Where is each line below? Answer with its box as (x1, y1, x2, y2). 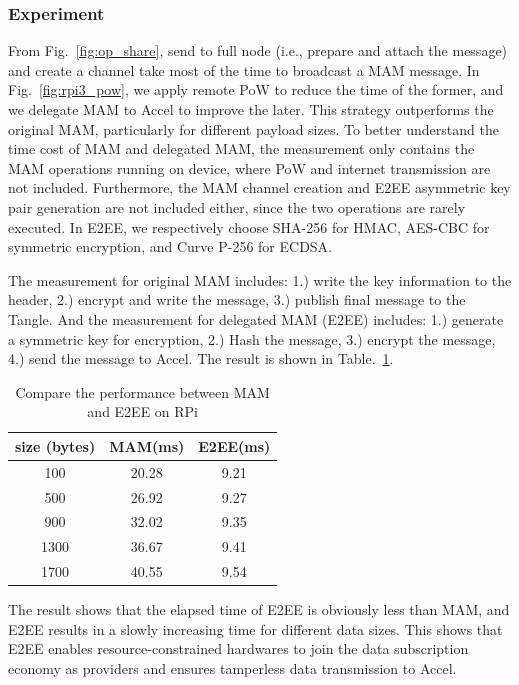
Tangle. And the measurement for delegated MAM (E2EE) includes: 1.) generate (8, 308, 504, 329)
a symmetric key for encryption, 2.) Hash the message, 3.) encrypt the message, (8, 328, 496, 349)
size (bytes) (15, 435, 96, 456)
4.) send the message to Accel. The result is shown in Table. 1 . (8, 348, 394, 369)
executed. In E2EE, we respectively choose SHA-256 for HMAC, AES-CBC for (8, 216, 490, 237)
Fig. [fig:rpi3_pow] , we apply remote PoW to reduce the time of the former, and (8, 79, 504, 100)
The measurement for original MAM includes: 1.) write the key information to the (8, 269, 512, 290)
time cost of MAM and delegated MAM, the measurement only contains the (8, 138, 475, 159)
